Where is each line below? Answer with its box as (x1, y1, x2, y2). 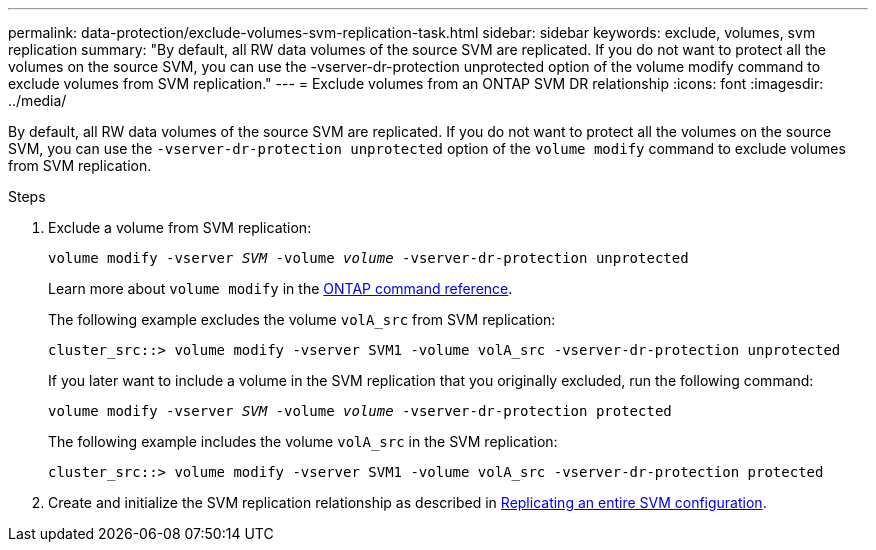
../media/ (8, 92, 67, 109)
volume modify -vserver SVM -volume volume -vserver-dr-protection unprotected (48, 250, 689, 266)
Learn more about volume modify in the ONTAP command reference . (48, 280, 513, 297)
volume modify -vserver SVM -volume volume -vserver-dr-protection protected (48, 403, 672, 419)
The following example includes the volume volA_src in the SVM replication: (48, 433, 558, 450)
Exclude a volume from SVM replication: (48, 219, 312, 236)
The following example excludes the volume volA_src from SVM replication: (48, 311, 556, 328)
